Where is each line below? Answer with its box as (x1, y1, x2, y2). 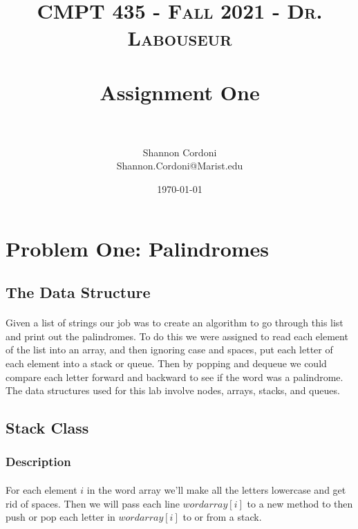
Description (6, 453, 71, 470)
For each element (6, 483, 77, 496)
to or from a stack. (182, 510, 262, 524)
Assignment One (100, 77, 260, 106)
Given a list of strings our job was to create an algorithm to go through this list (6, 315, 343, 330)
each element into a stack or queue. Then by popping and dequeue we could (6, 356, 327, 370)
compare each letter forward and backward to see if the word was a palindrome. (6, 369, 343, 384)
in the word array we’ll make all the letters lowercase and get (86, 483, 346, 496)
